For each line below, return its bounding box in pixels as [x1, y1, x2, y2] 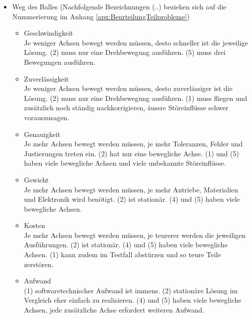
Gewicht [24, 174, 49, 184]
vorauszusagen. [24, 112, 69, 122]
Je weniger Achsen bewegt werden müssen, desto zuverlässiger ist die [24, 83, 233, 93]
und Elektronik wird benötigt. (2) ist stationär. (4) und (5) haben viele [24, 194, 240, 204]
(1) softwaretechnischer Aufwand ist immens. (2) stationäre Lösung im [24, 285, 238, 295]
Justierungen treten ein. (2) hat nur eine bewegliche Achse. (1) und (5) [24, 148, 239, 158]
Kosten [24, 220, 46, 230]
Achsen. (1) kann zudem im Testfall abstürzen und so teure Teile [24, 249, 221, 260]
